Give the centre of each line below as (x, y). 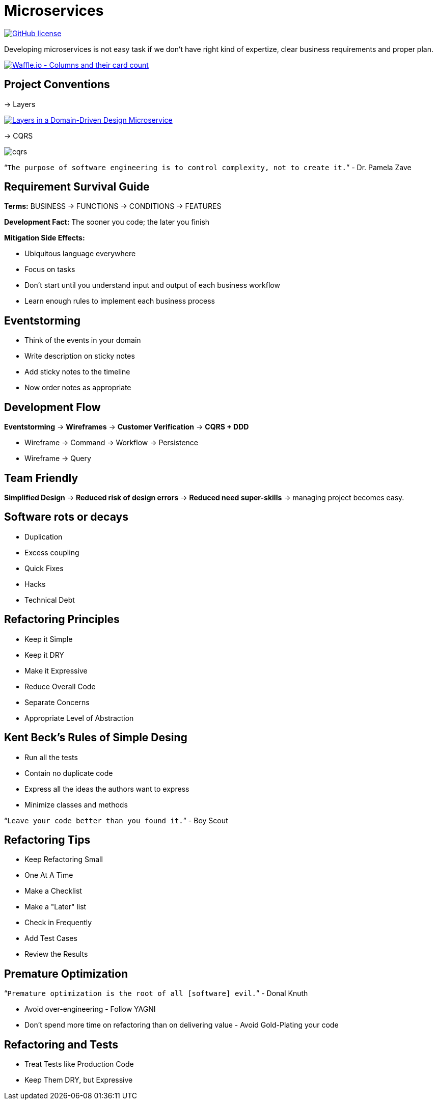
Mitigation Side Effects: (45, 238)
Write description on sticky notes (80, 356)
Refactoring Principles (62, 620)
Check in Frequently (58, 923)
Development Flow (52, 407)
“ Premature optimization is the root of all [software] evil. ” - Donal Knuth (156, 993)
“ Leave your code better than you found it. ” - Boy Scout (116, 820)
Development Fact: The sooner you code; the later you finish (107, 222)
